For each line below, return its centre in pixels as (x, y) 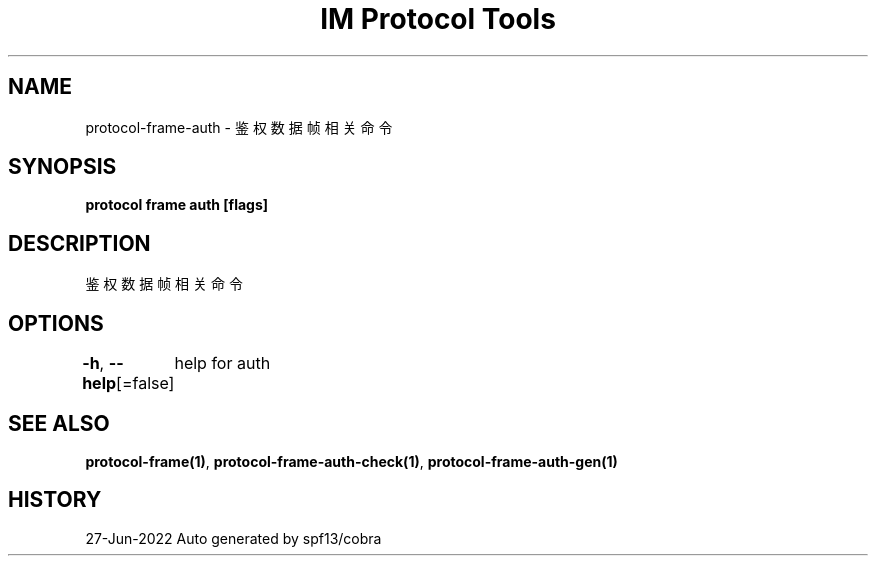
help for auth (222, 363)
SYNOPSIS (62, 167)
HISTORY (55, 500)
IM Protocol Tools (438, 19)
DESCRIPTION (79, 243)
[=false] (145, 383)
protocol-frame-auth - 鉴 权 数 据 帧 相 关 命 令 (239, 127)
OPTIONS (56, 323)
